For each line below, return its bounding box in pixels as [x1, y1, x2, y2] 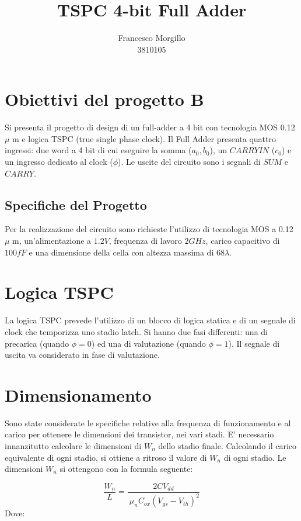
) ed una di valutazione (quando [91, 337, 206, 349]
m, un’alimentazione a [12, 234, 92, 247]
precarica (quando [5, 337, 69, 349]
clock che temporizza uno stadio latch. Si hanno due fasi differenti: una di [5, 325, 268, 337]
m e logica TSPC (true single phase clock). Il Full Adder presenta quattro [12, 132, 276, 144]
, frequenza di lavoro [108, 234, 182, 247]
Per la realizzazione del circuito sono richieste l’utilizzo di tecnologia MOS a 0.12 [5, 223, 293, 235]
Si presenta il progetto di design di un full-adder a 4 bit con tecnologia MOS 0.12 [5, 121, 295, 133]
